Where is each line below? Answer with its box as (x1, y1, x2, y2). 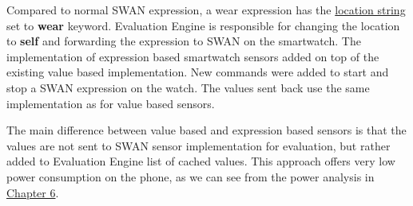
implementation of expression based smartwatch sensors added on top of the (6, 48, 379, 64)
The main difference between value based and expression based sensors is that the (6, 122, 407, 138)
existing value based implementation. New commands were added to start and (6, 64, 389, 80)
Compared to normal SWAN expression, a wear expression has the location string (6, 2, 406, 17)
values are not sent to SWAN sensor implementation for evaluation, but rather (6, 137, 391, 154)
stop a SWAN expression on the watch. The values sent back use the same (6, 79, 370, 95)
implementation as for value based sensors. (6, 95, 215, 111)
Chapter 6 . (6, 184, 59, 200)
